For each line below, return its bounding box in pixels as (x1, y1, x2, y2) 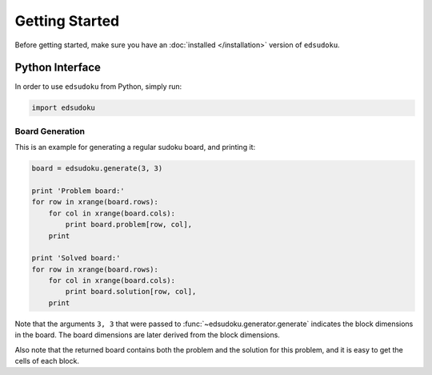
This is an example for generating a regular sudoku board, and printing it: (14, 143, 256, 152)
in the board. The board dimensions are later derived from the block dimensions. (14, 330, 280, 340)
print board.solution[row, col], (65, 287, 197, 296)
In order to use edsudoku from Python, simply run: (14, 82, 182, 91)
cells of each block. (14, 357, 80, 365)
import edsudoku (31, 103, 96, 112)
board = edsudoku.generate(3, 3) (31, 164, 163, 173)
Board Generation (14, 125, 86, 136)
